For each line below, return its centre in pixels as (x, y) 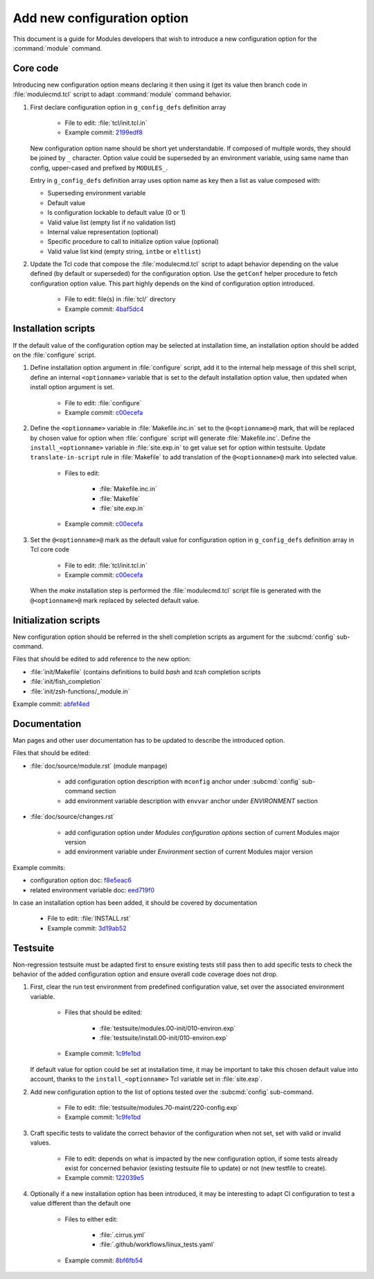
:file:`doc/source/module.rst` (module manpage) (99, 766)
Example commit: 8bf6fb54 (104, 1260)
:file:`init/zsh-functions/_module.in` (80, 691)
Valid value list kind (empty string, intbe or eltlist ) (124, 251)
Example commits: (39, 867)
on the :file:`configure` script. (54, 355)
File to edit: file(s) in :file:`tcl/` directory (120, 299)
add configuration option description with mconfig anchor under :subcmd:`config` (182, 782)
